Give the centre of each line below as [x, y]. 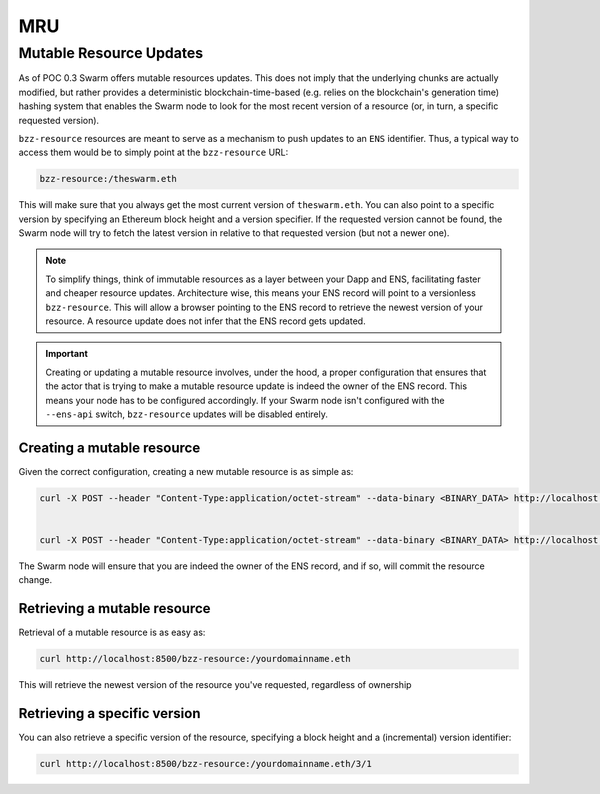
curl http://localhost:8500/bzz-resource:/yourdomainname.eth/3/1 [205, 764]
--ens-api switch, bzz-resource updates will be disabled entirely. [187, 414]
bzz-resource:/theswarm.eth [108, 179]
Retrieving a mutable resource [114, 608]
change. [35, 580]
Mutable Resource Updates [111, 53]
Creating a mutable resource [109, 447]
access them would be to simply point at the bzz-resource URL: [153, 152]
